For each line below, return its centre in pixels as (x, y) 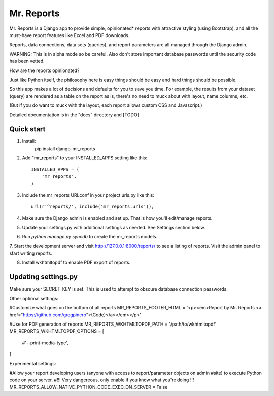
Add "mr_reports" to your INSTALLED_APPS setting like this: (85, 158)
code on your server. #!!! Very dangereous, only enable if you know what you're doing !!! (102, 380)
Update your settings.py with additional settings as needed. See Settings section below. (114, 227)
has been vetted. (27, 61)
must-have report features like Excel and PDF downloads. (70, 35)
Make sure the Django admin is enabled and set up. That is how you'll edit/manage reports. (117, 218)
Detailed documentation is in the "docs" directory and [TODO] (74, 115)
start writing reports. (31, 253)
